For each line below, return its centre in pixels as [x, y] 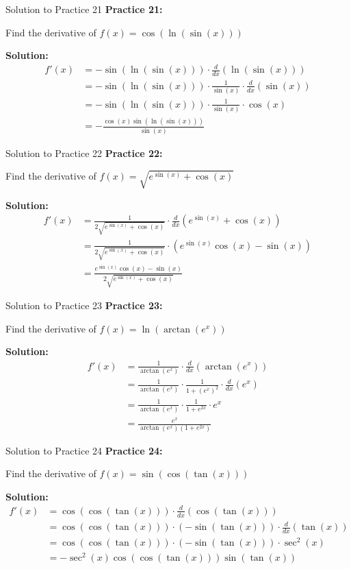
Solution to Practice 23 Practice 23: [84, 305]
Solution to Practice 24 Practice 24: [84, 450]
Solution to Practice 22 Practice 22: [84, 153]
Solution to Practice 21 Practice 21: [84, 9]
